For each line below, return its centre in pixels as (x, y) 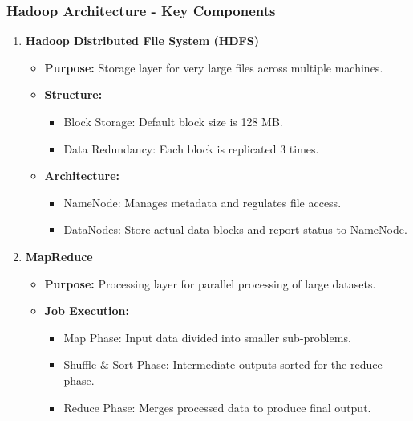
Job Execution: (87, 311)
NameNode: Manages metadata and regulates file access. (202, 202)
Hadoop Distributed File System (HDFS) (142, 41)
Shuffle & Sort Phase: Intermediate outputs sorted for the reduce (223, 364)
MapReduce (59, 256)
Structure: (73, 94)
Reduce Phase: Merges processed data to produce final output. (217, 407)
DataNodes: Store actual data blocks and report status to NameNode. (235, 229)
